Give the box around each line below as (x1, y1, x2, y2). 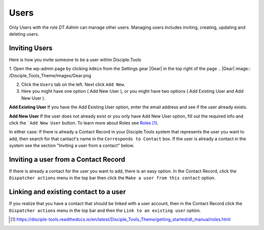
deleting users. (9, 31, 39, 37)
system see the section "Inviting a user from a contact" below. (9, 143, 134, 148)
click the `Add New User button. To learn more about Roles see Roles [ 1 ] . (9, 120, 159, 125)
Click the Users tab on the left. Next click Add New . (21, 82, 126, 87)
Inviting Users (9, 44, 53, 52)
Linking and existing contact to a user (9, 188, 126, 196)
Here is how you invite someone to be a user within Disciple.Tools (9, 57, 141, 63)
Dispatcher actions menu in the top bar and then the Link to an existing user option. (9, 208, 201, 213)
